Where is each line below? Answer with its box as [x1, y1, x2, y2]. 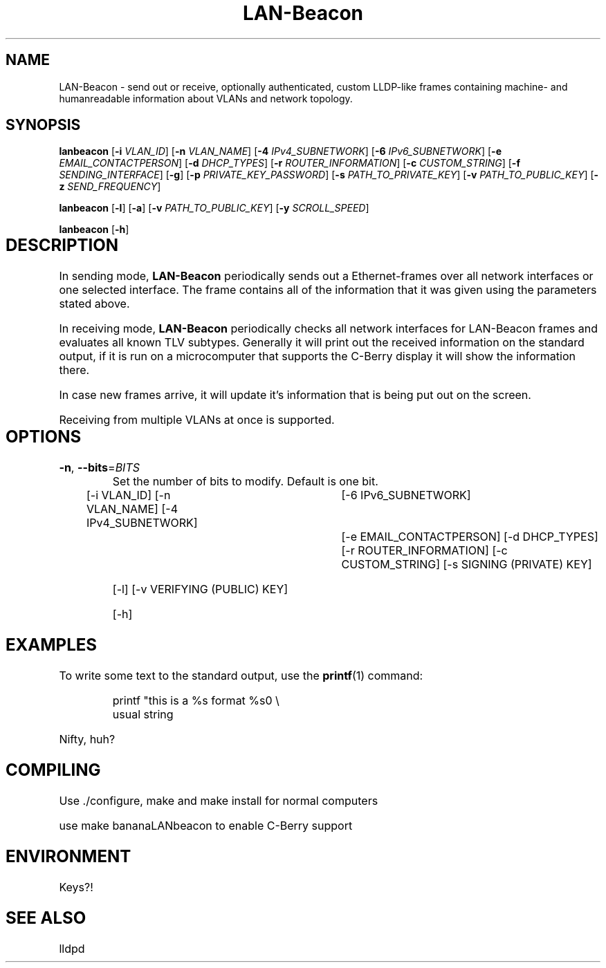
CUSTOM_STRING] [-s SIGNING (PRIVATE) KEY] [341, 557, 592, 572]
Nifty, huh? [59, 732, 116, 747]
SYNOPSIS [6, 116, 81, 134]
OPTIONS [6, 427, 82, 447]
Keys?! [59, 879, 93, 894]
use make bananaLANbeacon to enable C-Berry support [59, 818, 353, 832]
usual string [112, 707, 174, 722]
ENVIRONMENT [6, 846, 131, 866]
